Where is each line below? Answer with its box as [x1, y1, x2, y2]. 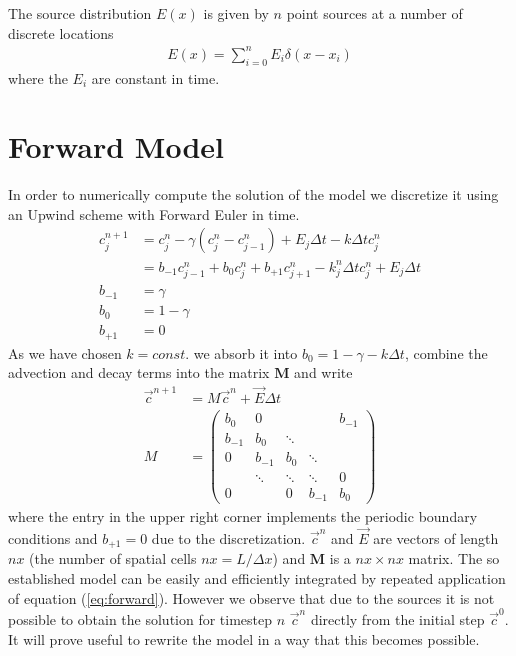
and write [294, 362, 353, 383]
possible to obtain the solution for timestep [8, 608, 273, 629]
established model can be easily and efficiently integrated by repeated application [8, 568, 506, 589]
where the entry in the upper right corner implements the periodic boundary [8, 506, 478, 527]
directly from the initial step [310, 608, 485, 629]
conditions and [8, 528, 98, 548]
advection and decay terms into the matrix [8, 362, 270, 383]
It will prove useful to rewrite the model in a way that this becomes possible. [8, 628, 480, 649]
